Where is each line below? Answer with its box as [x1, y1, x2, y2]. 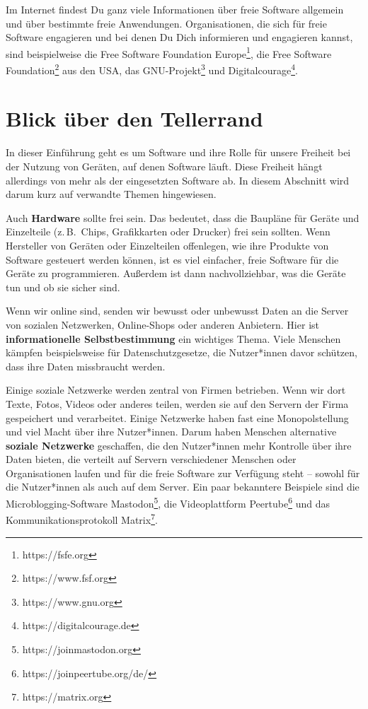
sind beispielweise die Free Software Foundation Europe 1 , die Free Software [6, 44, 332, 61]
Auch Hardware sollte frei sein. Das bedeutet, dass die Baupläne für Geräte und [6, 210, 360, 225]
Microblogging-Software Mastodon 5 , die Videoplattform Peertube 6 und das [6, 494, 330, 510]
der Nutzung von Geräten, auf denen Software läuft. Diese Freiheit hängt [6, 159, 323, 173]
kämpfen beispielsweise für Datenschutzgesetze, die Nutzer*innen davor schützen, [6, 345, 357, 360]
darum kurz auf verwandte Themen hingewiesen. [6, 187, 217, 201]
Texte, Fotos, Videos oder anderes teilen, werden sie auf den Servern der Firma [6, 396, 349, 411]
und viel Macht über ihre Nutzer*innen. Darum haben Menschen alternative [6, 424, 337, 439]
